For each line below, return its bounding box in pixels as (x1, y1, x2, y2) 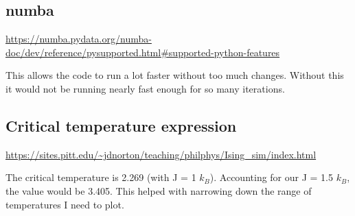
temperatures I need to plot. (5, 197, 124, 211)
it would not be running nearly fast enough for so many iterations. (5, 81, 285, 95)
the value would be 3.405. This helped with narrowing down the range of (5, 183, 312, 197)
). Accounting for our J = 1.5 (209, 170, 333, 184)
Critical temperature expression (5, 115, 237, 136)
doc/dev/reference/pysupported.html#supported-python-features (5, 45, 280, 59)
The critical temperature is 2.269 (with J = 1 (5, 170, 196, 184)
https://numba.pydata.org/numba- (5, 32, 152, 46)
